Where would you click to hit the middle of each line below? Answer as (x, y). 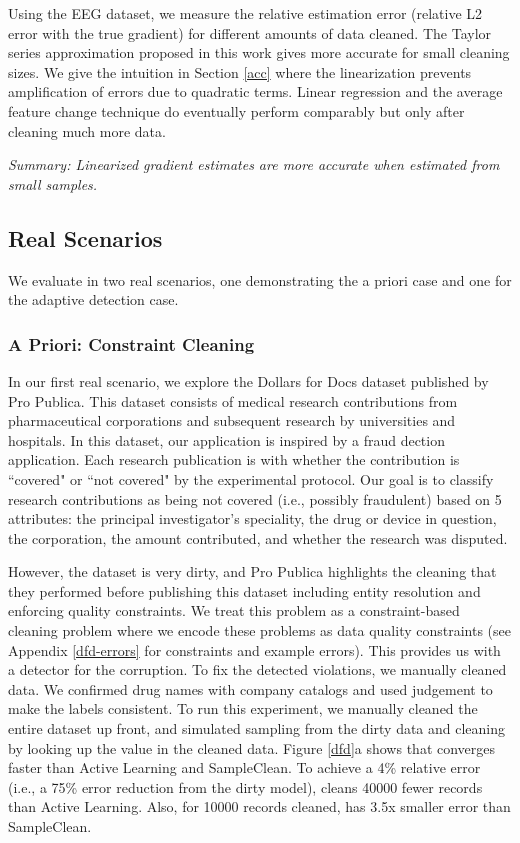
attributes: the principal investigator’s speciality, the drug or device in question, (252, 518)
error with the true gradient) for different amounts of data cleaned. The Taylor (250, 32)
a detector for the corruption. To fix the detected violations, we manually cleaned (257, 669)
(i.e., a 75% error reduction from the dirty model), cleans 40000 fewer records (245, 786)
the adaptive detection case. (93, 299)
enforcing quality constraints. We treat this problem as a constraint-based (234, 610)
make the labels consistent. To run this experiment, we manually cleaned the (243, 708)
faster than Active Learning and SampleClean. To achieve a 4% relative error (244, 767)
